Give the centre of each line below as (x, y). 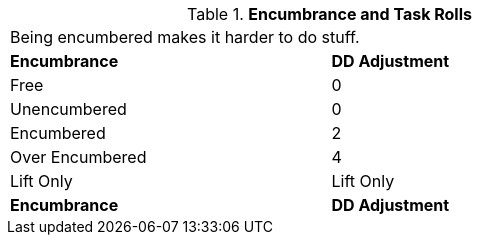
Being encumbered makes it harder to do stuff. (185, 37)
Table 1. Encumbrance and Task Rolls (329, 14)
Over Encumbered (78, 157)
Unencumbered (68, 109)
